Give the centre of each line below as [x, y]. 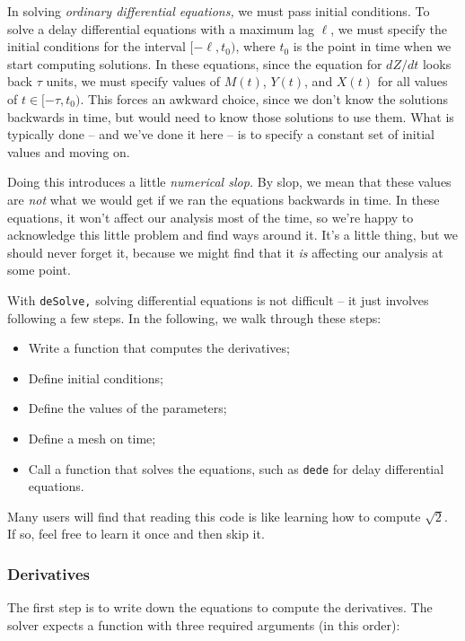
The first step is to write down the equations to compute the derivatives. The [220, 607]
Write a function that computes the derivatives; [159, 348]
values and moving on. [69, 151]
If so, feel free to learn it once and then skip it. [136, 534]
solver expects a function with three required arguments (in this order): [204, 624]
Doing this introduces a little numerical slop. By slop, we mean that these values [229, 182]
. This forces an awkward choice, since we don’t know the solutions [264, 98]
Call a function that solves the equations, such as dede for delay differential [236, 468]
